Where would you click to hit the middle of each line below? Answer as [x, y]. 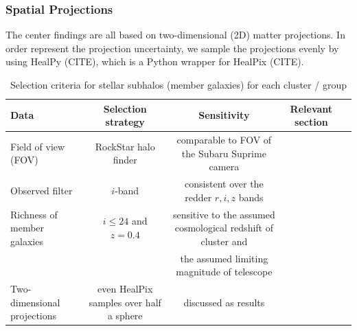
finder [125, 160]
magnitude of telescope [224, 272]
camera [224, 167]
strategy [125, 122]
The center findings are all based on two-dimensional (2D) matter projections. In [175, 35]
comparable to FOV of [224, 140]
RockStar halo [125, 146]
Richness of [34, 214]
